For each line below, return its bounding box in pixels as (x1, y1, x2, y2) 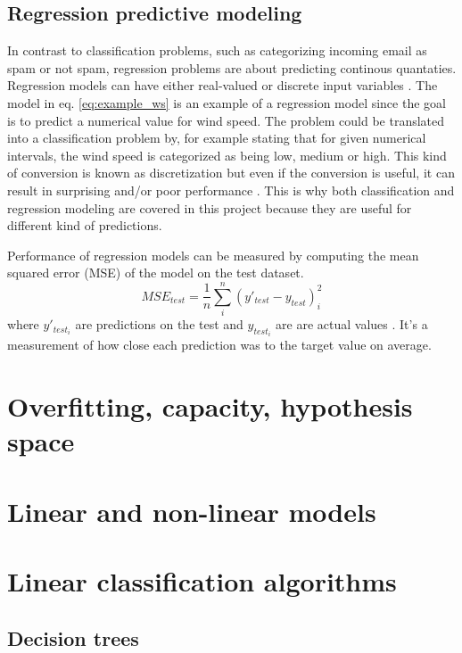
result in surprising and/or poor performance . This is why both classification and (7, 180, 455, 199)
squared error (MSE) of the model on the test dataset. (7, 263, 304, 282)
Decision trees (7, 624, 139, 651)
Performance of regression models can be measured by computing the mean (7, 245, 419, 264)
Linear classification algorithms (7, 563, 397, 599)
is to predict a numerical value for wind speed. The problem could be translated (7, 111, 445, 129)
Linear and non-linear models (7, 492, 376, 529)
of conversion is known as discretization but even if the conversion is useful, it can (7, 163, 455, 182)
